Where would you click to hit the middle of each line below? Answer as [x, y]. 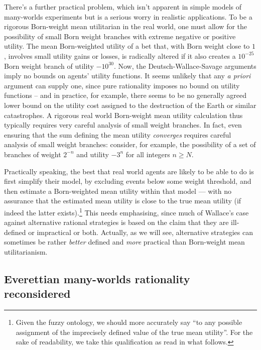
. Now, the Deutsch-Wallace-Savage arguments [185, 66]
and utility [93, 154]
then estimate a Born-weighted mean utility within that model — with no [118, 191]
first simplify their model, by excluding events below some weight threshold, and [128, 181]
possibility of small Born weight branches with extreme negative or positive [120, 36]
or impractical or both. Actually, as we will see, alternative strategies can [141, 232]
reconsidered [37, 294]
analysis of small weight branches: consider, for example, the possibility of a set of [130, 144]
